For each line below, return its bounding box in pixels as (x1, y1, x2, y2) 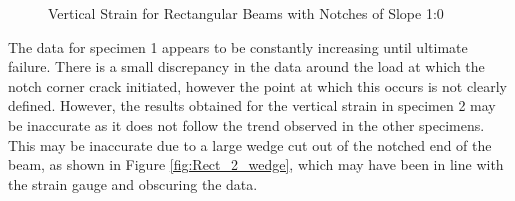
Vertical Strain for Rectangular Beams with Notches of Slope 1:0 (48, 3, 444, 23)
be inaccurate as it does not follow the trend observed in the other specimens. (8, 114, 485, 135)
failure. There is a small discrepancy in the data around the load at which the (8, 56, 485, 77)
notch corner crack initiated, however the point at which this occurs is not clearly (8, 75, 507, 96)
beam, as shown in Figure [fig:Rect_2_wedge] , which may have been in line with (8, 154, 504, 175)
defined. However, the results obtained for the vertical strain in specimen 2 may (8, 95, 496, 116)
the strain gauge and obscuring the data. (8, 173, 258, 194)
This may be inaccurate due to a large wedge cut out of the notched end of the (8, 134, 492, 155)
